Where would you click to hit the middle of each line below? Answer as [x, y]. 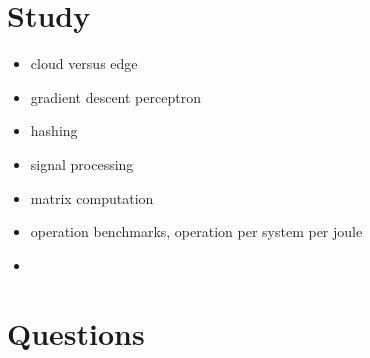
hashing [54, 130]
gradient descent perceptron [115, 96]
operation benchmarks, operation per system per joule [196, 231]
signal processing [82, 163]
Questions [76, 333]
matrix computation [92, 197]
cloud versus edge [84, 63]
